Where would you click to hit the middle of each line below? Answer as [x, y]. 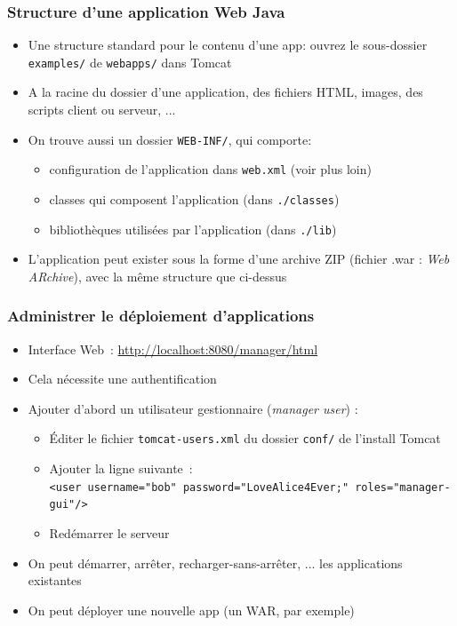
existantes [55, 580]
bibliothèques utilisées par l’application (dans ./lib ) [193, 229]
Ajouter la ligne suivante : [121, 468]
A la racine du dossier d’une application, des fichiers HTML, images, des [225, 92]
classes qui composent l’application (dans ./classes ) [194, 198]
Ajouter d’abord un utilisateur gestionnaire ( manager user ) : [193, 408]
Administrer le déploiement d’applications [161, 316]
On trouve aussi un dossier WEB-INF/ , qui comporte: [170, 139]
